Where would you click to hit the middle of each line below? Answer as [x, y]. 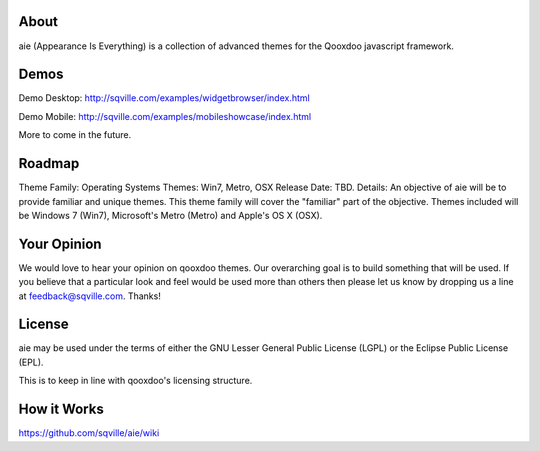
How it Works [61, 409]
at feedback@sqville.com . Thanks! [90, 296]
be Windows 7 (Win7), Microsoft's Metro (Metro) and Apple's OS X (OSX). [170, 215]
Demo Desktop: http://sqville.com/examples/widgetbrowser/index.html [164, 98]
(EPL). [31, 362]
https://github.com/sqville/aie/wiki [89, 433]
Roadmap [49, 163]
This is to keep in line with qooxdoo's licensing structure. [135, 381]
